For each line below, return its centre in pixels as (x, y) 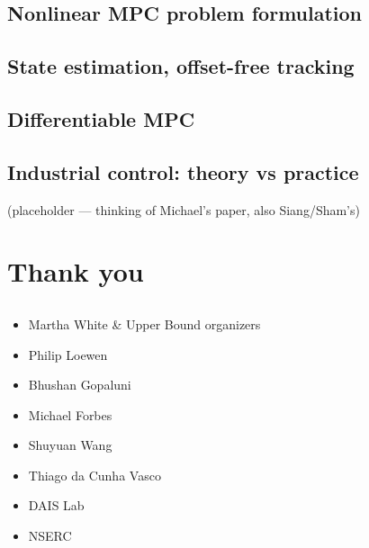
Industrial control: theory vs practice (183, 171)
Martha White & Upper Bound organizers (144, 323)
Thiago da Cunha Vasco (94, 475)
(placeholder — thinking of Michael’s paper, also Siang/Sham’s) (184, 209)
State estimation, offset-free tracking (181, 66)
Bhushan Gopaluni (80, 385)
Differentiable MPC (101, 118)
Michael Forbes (70, 414)
